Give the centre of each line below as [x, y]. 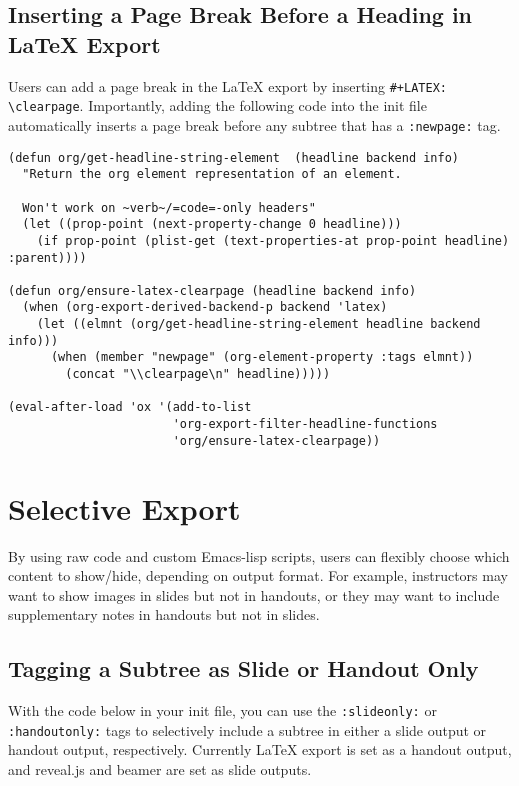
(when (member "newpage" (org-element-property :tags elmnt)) [262, 357]
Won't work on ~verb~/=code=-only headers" [169, 207]
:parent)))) [47, 257]
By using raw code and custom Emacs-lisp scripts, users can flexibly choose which [259, 555]
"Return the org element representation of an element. [212, 174]
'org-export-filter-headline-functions [305, 424]
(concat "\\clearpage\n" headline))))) [198, 374]
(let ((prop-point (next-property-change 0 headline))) [212, 224]
